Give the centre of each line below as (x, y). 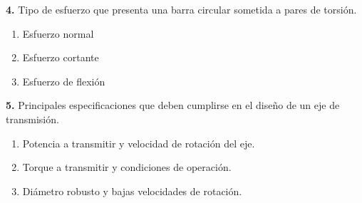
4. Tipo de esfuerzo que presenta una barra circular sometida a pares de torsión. (181, 9)
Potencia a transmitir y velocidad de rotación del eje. (139, 143)
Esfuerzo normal (58, 33)
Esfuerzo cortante (61, 57)
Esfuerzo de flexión (64, 81)
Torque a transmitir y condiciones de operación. (127, 167)
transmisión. (32, 119)
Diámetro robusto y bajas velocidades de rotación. (132, 191)
